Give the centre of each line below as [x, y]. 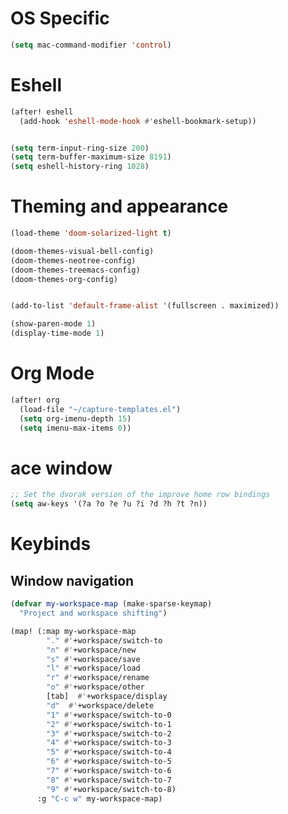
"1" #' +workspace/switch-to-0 [109, 715]
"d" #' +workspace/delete [100, 705]
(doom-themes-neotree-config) [73, 260]
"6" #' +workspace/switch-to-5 [109, 762]
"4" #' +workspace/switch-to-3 [109, 743]
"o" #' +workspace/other [95, 687]
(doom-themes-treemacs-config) [75, 270]
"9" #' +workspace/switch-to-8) [111, 789]
